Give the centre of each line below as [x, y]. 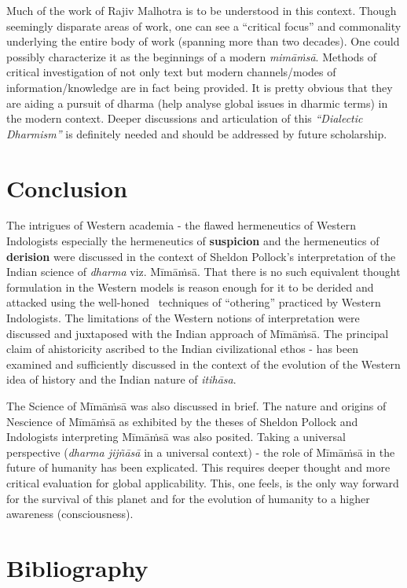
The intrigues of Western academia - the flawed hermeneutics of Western [181, 225]
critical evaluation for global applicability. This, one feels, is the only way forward [203, 482]
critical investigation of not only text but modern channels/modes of [171, 72]
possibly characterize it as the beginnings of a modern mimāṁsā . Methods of [192, 56]
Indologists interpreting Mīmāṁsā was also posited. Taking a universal [176, 437]
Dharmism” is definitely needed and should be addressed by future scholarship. [197, 133]
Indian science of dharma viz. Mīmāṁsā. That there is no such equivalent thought [203, 272]
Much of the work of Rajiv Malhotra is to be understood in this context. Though [202, 10]
